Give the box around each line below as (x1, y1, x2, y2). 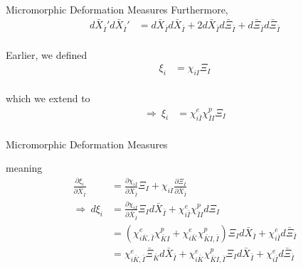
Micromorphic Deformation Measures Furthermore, (6, 2, 228, 16)
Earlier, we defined (6, 47, 87, 62)
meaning (6, 160, 43, 175)
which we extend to (6, 91, 90, 106)
